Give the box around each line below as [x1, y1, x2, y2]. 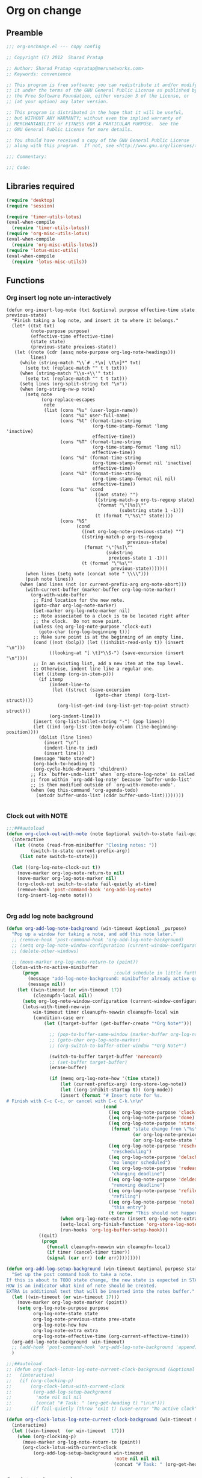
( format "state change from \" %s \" [111, 1126, 200, 1132]
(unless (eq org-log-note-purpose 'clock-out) [32, 624, 152, 630]
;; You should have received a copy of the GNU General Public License [6, 137, 189, 144]
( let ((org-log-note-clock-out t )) [11, 864, 101, 870]
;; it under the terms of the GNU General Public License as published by [6, 87, 198, 93]
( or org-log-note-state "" [132, 1137, 200, 1143]
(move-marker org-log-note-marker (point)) [17, 1300, 128, 1306]
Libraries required [6, 182, 75, 192]
